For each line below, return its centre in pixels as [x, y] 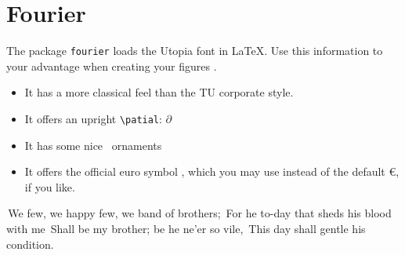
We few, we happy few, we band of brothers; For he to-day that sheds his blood [200, 213]
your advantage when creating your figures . [112, 66]
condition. [30, 244]
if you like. [50, 186]
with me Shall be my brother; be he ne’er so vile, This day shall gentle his [186, 228]
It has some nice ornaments [93, 145]
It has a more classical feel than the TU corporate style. [159, 92]
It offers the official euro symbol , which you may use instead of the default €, [212, 171]
